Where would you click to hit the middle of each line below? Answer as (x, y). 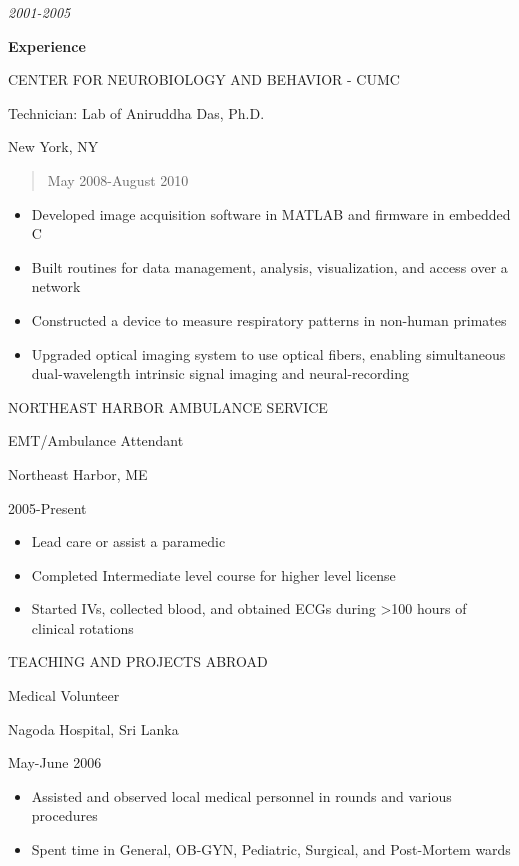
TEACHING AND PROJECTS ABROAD (138, 661)
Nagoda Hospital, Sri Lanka (93, 728)
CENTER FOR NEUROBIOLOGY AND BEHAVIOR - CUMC (204, 79)
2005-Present (47, 507)
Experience (47, 45)
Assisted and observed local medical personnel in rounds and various (241, 795)
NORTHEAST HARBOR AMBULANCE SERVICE (168, 406)
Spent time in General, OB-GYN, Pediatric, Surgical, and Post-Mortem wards (271, 849)
